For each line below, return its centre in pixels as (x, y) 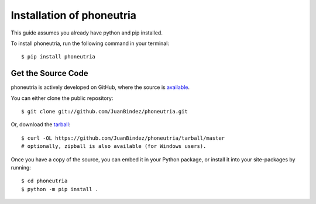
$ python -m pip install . (60, 189)
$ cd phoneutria (44, 181)
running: (21, 167)
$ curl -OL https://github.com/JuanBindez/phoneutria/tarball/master (123, 138)
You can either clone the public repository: (62, 98)
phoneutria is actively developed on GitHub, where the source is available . (100, 87)
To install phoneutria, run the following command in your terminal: (90, 43)
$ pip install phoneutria (59, 57)
